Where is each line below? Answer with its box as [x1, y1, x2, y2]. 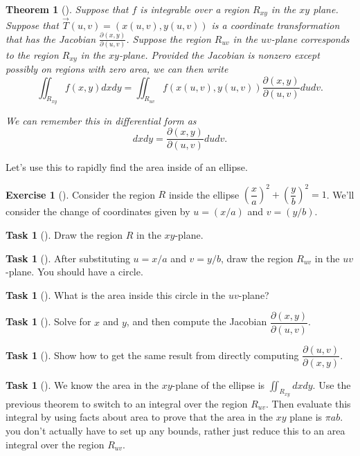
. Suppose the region [126, 31, 211, 46]
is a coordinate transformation [211, 17, 340, 32]
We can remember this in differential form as [6, 113, 197, 127]
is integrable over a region [140, 2, 249, 16]
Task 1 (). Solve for [6, 314, 91, 329]
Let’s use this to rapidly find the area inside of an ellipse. [6, 160, 248, 174]
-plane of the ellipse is [172, 377, 265, 392]
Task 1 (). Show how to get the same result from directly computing [6, 347, 299, 362]
